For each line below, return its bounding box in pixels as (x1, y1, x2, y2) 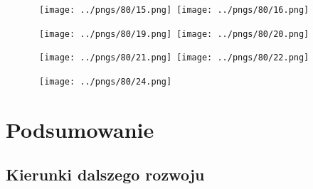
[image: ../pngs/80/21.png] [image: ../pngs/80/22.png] (39, 53, 309, 63)
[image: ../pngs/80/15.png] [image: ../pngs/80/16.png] (39, 5, 309, 15)
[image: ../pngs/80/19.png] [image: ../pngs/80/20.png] (39, 28, 309, 39)
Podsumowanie (6, 114, 154, 144)
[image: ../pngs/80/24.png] (39, 76, 172, 87)
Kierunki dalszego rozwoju (6, 163, 205, 185)
